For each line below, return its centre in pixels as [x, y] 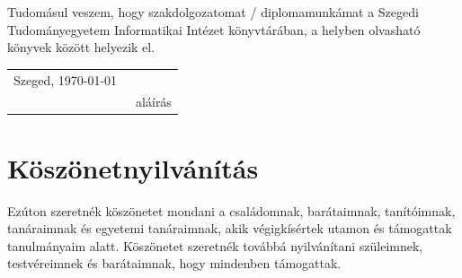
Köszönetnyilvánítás [133, 167]
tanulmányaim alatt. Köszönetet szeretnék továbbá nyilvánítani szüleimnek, [215, 245]
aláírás [154, 102]
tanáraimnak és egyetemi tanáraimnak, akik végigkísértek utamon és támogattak [230, 228]
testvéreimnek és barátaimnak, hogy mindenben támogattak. [174, 263]
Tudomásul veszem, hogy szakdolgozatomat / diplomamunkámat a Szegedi [213, 12]
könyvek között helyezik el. [81, 47]
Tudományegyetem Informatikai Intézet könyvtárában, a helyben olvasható [214, 29]
